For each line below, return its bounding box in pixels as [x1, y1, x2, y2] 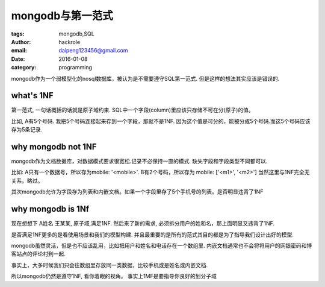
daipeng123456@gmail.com [58, 47, 129, 54]
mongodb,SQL [58, 30, 94, 37]
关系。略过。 [11, 177, 43, 184]
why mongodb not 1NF [11, 142, 97, 152]
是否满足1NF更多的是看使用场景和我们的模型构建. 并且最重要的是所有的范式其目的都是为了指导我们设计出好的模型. [11, 231, 294, 238]
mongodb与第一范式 [11, 9, 114, 22]
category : [11, 64, 37, 71]
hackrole [58, 38, 81, 45]
